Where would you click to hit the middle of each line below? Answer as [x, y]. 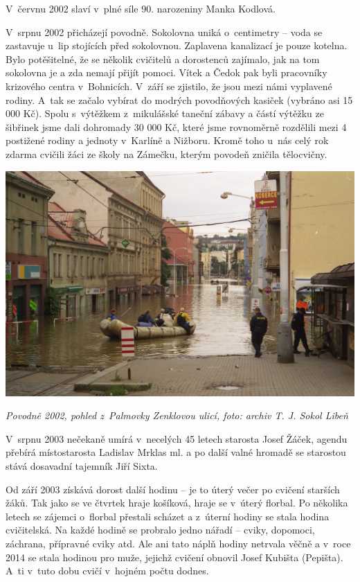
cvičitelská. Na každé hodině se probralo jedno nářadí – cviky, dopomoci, [160, 530]
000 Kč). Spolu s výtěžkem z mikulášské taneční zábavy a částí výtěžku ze [165, 113]
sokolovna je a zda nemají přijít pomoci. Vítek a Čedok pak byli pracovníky [166, 72]
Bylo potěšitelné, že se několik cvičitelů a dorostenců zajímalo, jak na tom [163, 59]
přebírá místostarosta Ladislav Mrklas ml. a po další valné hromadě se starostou [176, 452]
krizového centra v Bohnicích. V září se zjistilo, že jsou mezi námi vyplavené [169, 86]
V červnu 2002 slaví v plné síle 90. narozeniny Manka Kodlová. [141, 8]
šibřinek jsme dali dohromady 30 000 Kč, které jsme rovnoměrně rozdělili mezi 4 [176, 126]
